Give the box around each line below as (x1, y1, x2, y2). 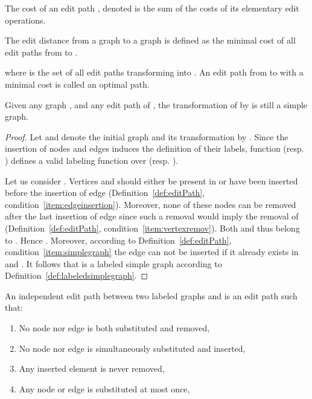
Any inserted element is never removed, (19, 362, 165, 375)
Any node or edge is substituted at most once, (19, 382, 190, 395)
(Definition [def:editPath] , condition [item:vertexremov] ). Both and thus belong (5, 221, 300, 234)
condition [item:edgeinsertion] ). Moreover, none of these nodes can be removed (5, 198, 296, 210)
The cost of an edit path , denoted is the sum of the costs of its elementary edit (5, 2, 299, 14)
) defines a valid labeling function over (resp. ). (5, 154, 179, 166)
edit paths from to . (5, 45, 78, 58)
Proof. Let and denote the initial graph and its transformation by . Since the (5, 130, 288, 143)
